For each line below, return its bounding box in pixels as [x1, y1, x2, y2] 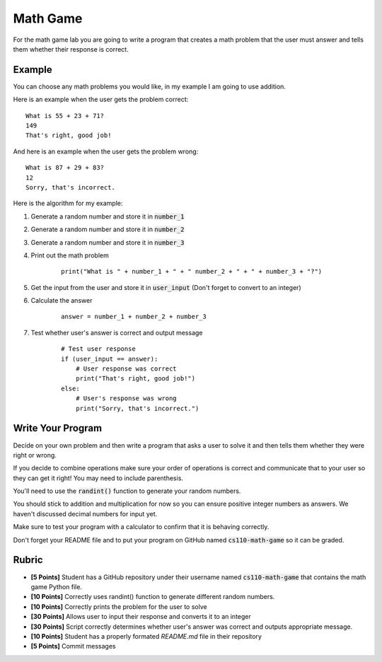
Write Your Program [13, 422, 103, 434]
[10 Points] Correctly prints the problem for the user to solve [30, 602, 208, 611]
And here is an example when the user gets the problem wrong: [13, 147, 199, 156]
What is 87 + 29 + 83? [25, 163, 105, 172]
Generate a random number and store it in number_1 [30, 212, 185, 221]
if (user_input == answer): [61, 354, 158, 363]
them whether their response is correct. [13, 45, 129, 53]
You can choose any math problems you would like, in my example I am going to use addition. [13, 82, 286, 91]
